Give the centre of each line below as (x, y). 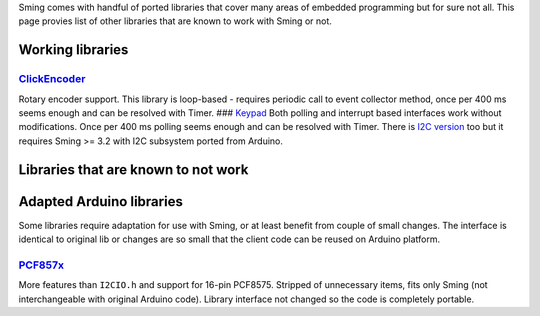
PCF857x (41, 265)
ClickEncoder (52, 79)
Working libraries (73, 50)
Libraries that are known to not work (133, 169)
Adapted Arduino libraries (101, 201)
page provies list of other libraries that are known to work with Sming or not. (175, 21)
